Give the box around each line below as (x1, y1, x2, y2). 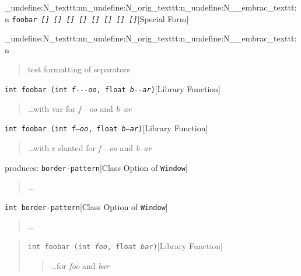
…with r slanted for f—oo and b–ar (27, 141, 152, 153)
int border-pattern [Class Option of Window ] (5, 200, 168, 212)
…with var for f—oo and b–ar (27, 102, 132, 114)
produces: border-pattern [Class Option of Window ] (5, 161, 188, 173)
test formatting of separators (27, 63, 131, 75)
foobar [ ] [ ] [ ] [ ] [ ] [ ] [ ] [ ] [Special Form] (12, 12, 189, 25)
